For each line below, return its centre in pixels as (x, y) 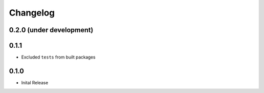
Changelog (32, 13)
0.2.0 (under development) (51, 30)
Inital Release (35, 82)
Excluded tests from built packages (58, 57)
